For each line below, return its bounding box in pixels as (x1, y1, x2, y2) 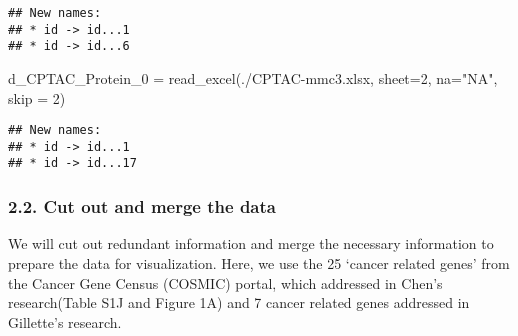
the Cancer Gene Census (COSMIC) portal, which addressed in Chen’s (8, 272, 443, 293)
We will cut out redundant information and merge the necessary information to (8, 233, 494, 254)
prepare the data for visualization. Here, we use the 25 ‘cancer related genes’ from (8, 252, 510, 273)
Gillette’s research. (8, 311, 122, 332)
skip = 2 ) (8, 87, 66, 108)
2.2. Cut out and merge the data (8, 194, 276, 219)
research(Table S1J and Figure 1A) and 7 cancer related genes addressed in (8, 292, 470, 313)
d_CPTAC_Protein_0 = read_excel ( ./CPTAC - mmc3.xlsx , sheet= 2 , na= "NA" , (8, 67, 498, 88)
